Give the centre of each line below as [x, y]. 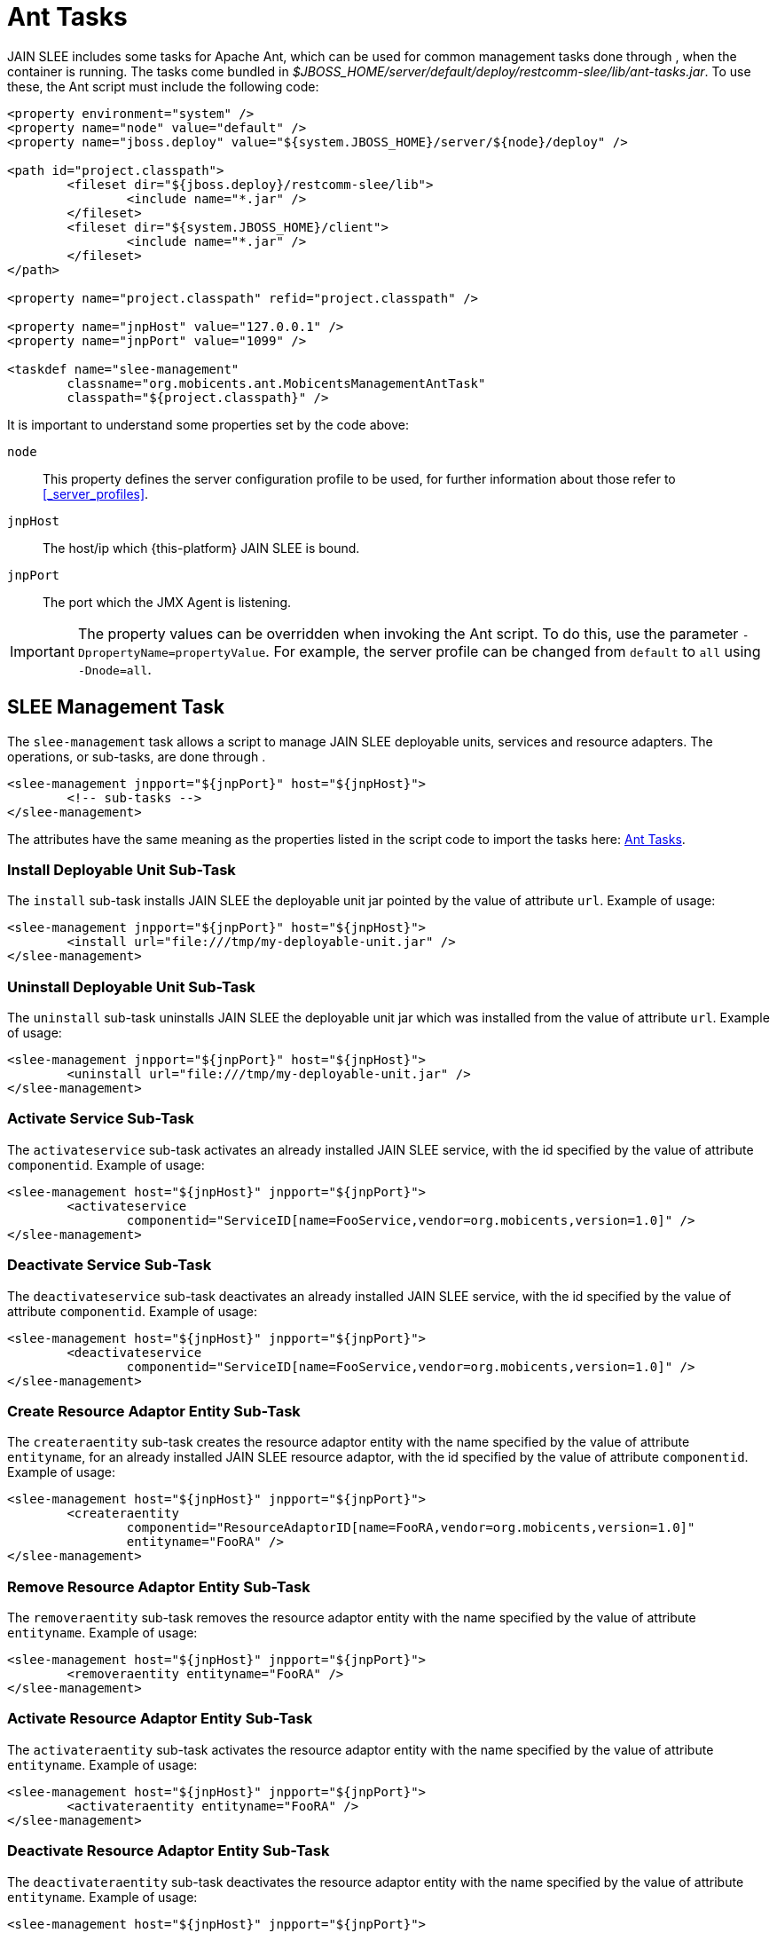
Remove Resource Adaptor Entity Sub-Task [159, 1586]
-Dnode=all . [114, 669]
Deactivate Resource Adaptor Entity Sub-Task [169, 1851]
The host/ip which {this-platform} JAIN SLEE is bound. [201, 548]
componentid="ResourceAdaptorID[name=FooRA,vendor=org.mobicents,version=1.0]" [411, 1528]
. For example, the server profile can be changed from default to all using [513, 651]
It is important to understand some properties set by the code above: [208, 424]
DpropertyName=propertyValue [172, 652]
